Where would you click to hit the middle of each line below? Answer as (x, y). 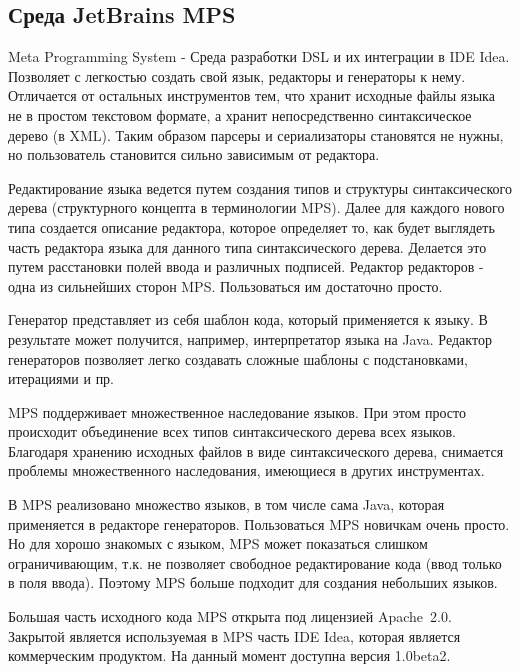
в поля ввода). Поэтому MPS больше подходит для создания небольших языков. (253, 582)
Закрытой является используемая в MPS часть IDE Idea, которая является (234, 635)
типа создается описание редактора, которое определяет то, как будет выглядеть (251, 226)
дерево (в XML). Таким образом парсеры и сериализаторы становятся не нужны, (256, 134)
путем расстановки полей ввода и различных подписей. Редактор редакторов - (246, 266)
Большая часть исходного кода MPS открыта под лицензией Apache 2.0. (230, 616)
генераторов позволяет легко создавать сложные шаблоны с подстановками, (238, 358)
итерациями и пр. (61, 378)
